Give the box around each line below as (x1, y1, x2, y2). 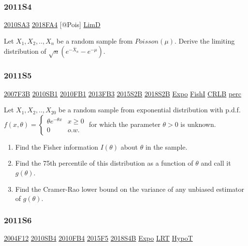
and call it (201, 158, 231, 168)
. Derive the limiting (174, 35, 235, 46)
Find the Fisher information (15, 141, 99, 152)
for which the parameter (88, 119, 160, 129)
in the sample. (145, 141, 188, 152)
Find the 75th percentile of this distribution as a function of (15, 158, 193, 168)
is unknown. (180, 119, 216, 129)
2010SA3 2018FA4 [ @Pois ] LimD (4, 19, 101, 30)
